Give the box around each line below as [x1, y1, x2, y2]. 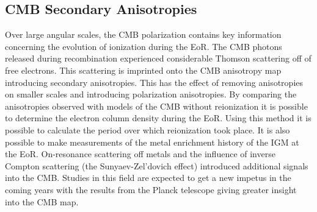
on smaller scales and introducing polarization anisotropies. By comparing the [5, 88, 297, 101]
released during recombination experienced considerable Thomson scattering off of [5, 52, 312, 65]
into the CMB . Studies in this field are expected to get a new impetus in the [5, 171, 291, 184]
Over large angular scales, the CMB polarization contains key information [5, 28, 282, 41]
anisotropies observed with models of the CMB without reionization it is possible [5, 99, 308, 112]
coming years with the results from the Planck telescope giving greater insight [5, 183, 297, 196]
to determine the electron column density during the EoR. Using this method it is [5, 111, 312, 124]
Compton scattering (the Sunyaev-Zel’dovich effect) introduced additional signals [5, 159, 308, 172]
